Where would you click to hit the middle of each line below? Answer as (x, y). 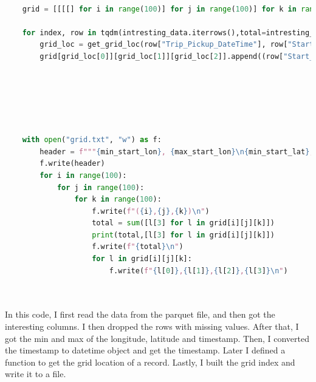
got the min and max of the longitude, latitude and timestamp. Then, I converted (157, 338)
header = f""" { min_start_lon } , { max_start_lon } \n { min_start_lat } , (177, 152)
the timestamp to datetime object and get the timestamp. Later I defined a (145, 350)
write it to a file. (36, 374)
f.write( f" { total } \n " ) (138, 247)
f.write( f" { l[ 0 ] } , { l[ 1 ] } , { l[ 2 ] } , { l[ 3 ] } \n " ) (198, 271)
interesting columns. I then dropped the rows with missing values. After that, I (152, 326)
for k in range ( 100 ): (118, 200)
